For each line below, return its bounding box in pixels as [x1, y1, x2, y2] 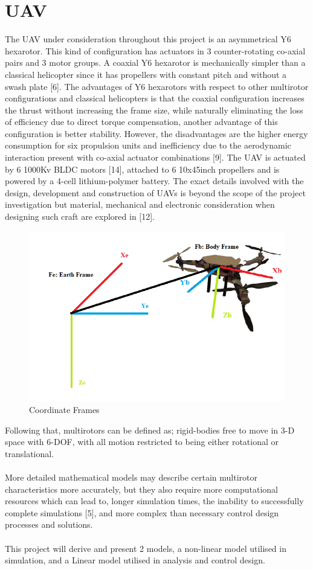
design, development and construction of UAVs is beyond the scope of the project [5, 186, 306, 199]
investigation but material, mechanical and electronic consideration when [5, 198, 275, 211]
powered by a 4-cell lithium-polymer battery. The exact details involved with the [5, 175, 304, 187]
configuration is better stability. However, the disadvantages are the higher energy [5, 127, 308, 139]
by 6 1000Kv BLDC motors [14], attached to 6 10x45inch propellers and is [5, 162, 280, 175]
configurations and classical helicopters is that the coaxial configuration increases [5, 92, 305, 104]
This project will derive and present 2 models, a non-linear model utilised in [5, 542, 286, 554]
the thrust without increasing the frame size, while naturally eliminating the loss [5, 103, 303, 116]
